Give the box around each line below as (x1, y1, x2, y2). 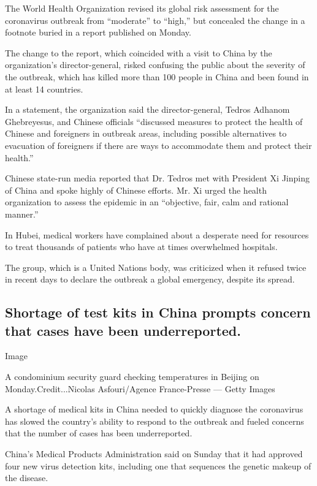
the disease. (5, 471, 48, 484)
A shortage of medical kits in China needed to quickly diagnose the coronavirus (5, 403, 304, 416)
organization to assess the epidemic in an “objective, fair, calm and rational (5, 196, 289, 208)
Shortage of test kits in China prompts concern (5, 303, 311, 322)
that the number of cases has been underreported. (5, 427, 193, 439)
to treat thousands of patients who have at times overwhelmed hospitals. (5, 240, 278, 253)
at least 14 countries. (5, 82, 83, 95)
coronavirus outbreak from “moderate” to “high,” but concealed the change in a (5, 13, 305, 26)
